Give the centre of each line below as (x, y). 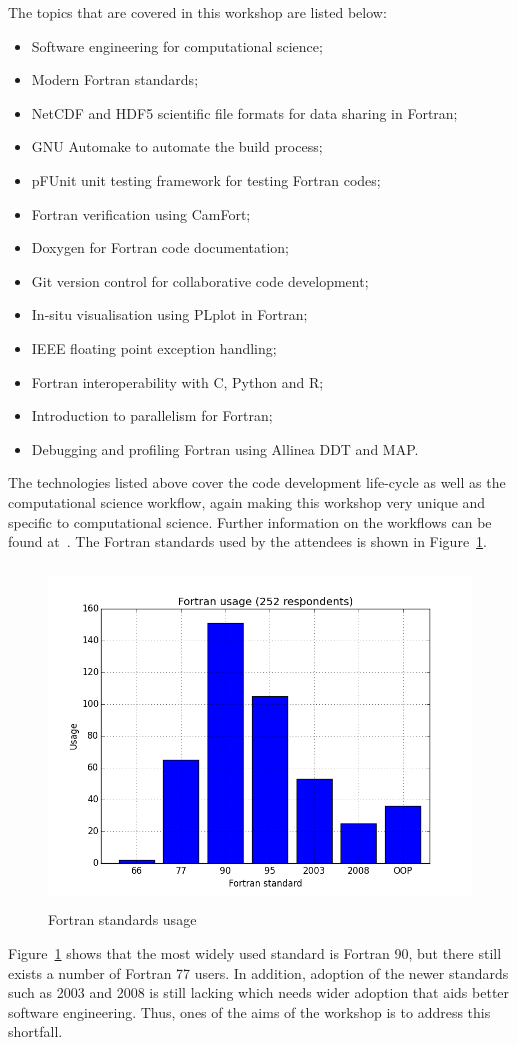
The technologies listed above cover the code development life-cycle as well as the (257, 482)
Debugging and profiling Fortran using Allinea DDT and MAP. (225, 448)
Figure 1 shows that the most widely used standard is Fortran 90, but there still (255, 953)
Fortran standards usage (122, 919)
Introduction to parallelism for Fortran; (152, 415)
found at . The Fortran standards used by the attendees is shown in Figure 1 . (248, 541)
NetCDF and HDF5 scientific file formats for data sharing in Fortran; (244, 112)
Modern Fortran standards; (115, 79)
